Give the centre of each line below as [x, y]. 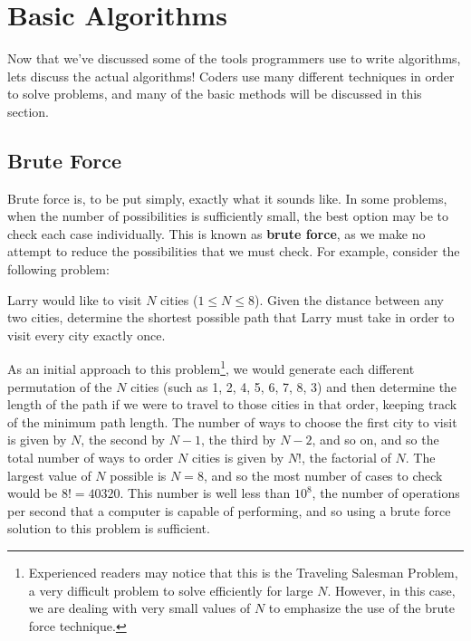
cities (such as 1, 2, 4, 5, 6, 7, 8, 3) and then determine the [294, 386]
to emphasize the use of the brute [361, 608]
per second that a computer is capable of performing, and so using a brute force [229, 510]
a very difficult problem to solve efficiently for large [171, 590]
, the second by [123, 440]
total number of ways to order [91, 458]
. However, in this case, [391, 590]
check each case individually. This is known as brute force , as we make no [216, 233]
